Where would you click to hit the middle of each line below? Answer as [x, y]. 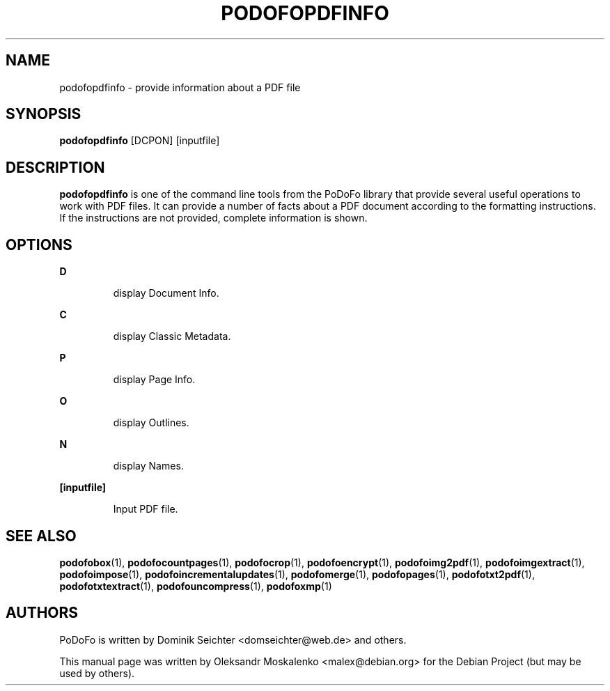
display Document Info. [166, 293]
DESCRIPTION [55, 167]
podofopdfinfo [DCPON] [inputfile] [140, 141]
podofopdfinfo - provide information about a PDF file [180, 87]
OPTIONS [39, 244]
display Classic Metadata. [172, 336]
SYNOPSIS [44, 114]
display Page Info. [154, 380]
